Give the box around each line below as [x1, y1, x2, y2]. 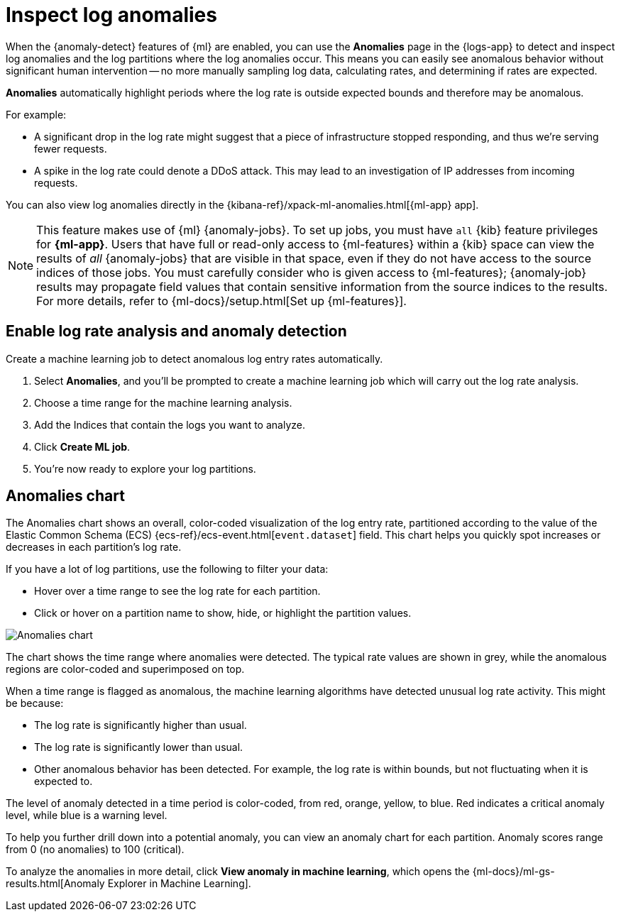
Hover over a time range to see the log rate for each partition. [34, 585, 321, 598]
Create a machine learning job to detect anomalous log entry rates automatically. [6, 352, 383, 365]
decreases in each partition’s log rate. [6, 541, 182, 554]
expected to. [34, 775, 93, 788]
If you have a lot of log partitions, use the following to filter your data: [6, 563, 329, 576]
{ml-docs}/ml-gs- [472, 865, 555, 878]
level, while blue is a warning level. [6, 809, 167, 822]
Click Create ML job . [34, 440, 131, 453]
